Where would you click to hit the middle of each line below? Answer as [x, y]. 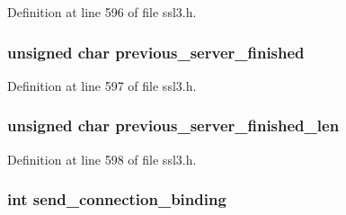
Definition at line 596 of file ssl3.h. [102, 12]
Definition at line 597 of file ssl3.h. [102, 85]
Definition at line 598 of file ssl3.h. [102, 159]
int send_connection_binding [117, 199]
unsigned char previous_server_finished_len [173, 125]
